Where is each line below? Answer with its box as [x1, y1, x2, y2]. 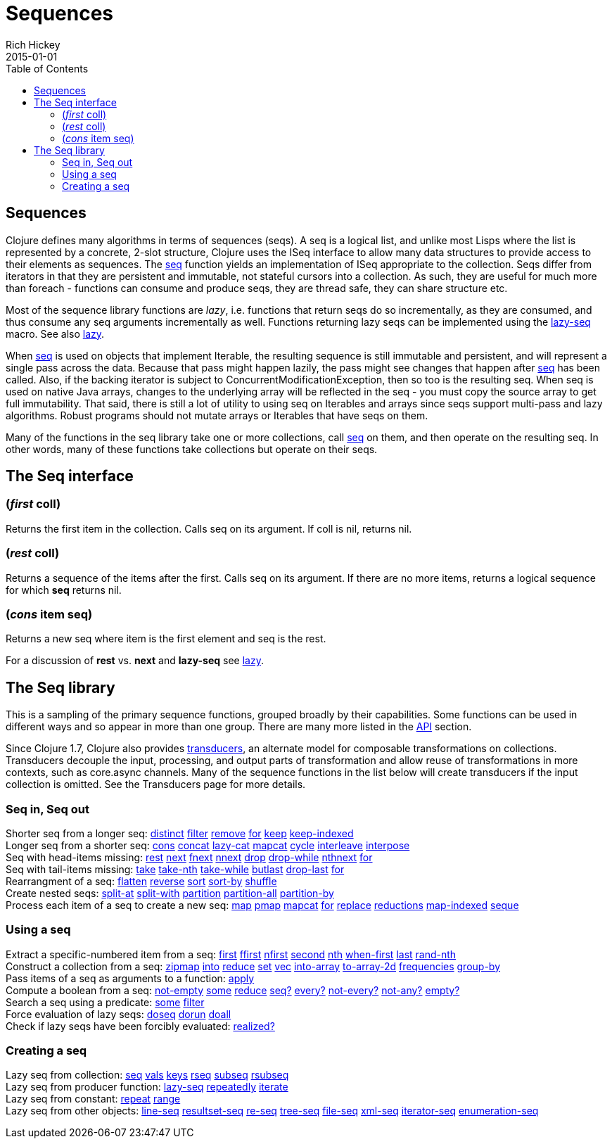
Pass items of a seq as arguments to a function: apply [6, 972, 255, 984]
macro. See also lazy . [6, 327, 105, 340]
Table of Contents [6, 62, 89, 75]
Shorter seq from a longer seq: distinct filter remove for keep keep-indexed [6, 827, 354, 839]
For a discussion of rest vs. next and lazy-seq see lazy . [6, 654, 264, 667]
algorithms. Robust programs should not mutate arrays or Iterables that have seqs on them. [6, 409, 428, 421]
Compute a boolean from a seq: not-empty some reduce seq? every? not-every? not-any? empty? [6, 984, 460, 996]
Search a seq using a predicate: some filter [6, 996, 205, 1008]
